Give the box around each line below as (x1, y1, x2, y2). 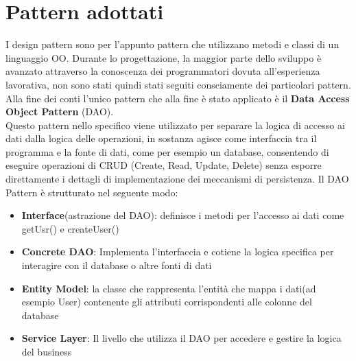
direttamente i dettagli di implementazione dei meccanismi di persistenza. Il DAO (5, 172, 349, 186)
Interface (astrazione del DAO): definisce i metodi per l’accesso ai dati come (21, 208, 344, 222)
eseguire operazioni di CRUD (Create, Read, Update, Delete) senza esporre (5, 158, 322, 172)
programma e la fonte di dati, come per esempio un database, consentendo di (5, 144, 329, 159)
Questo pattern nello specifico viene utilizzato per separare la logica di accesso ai (5, 117, 345, 132)
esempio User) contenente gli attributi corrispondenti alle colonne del (21, 294, 312, 309)
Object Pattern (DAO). (5, 104, 114, 119)
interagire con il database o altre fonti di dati (21, 258, 212, 272)
